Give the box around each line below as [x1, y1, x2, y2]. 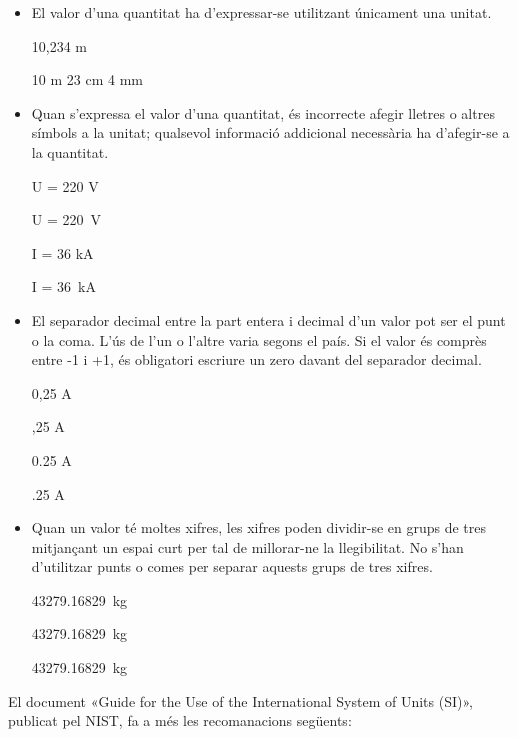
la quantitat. [31, 141, 109, 162]
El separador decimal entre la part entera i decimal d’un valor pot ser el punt [31, 309, 506, 330]
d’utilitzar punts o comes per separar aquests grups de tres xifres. [31, 556, 433, 577]
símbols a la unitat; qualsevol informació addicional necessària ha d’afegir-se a [31, 122, 510, 143]
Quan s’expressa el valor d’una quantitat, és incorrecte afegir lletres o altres [31, 102, 495, 123]
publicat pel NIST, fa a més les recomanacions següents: [8, 710, 352, 731]
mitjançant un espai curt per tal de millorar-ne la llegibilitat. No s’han [31, 536, 464, 557]
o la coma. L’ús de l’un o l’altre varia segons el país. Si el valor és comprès [31, 329, 487, 350]
